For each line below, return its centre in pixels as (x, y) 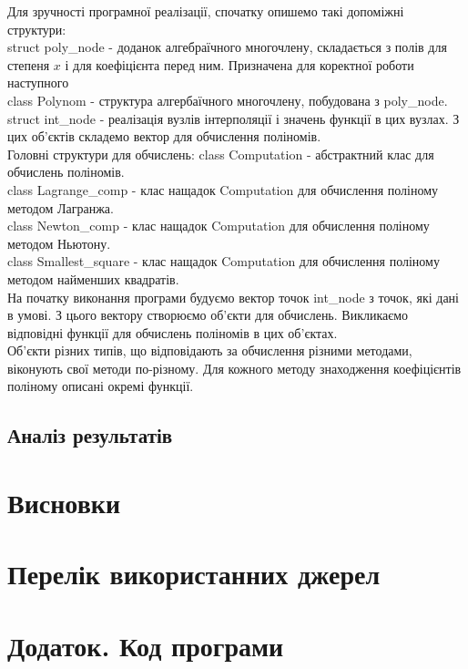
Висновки (64, 503)
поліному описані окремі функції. (101, 386)
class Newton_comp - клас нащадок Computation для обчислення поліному (219, 226)
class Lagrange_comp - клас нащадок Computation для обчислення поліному (223, 189)
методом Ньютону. (59, 243)
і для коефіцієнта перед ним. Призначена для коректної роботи (239, 64)
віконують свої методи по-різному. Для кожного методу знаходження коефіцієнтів (234, 368)
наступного (38, 82)
